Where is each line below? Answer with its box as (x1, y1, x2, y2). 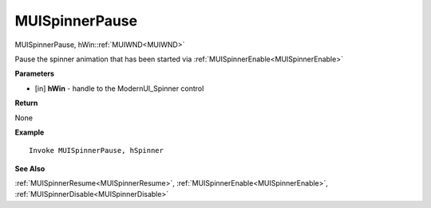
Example (14, 128, 45, 137)
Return (14, 98, 38, 108)
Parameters (14, 69, 55, 79)
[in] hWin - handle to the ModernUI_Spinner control (34, 84, 204, 93)
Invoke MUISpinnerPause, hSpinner (29, 146, 164, 155)
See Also (14, 163, 45, 173)
